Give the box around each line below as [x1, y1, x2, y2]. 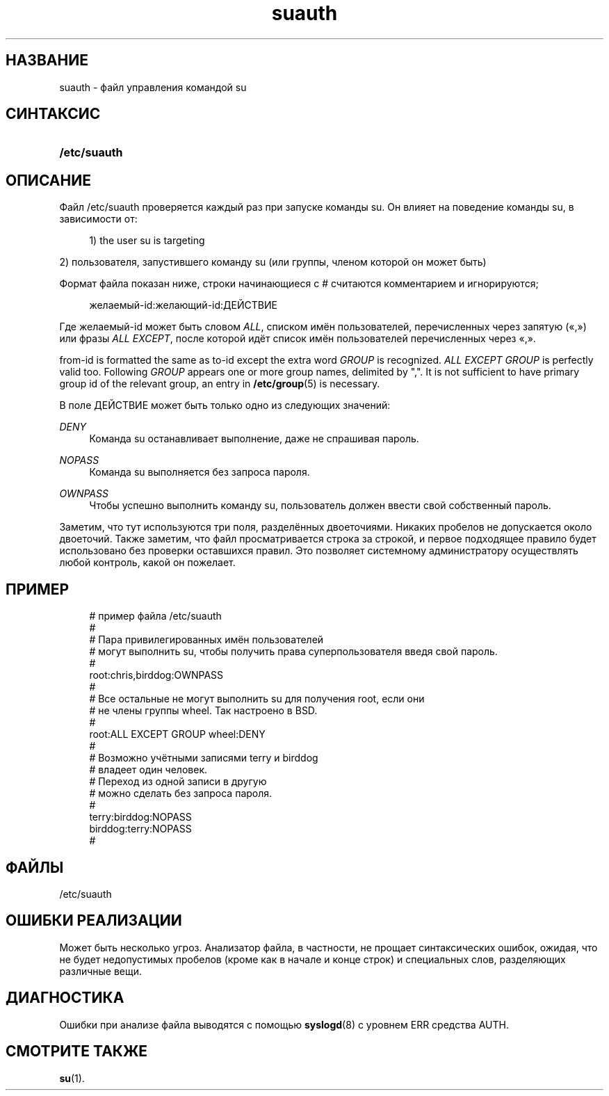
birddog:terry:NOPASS [89, 823, 192, 835]
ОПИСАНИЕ [6, 171, 91, 189]
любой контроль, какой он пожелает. [59, 556, 236, 569]
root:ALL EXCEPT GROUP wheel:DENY [89, 728, 266, 741]
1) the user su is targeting [89, 234, 205, 247]
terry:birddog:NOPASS [89, 811, 192, 823]
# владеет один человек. [89, 764, 208, 776]
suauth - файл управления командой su [59, 81, 247, 93]
